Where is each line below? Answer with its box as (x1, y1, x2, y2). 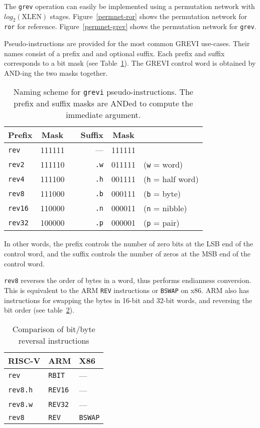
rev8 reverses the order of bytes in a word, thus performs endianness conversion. (4, 275, 251, 286)
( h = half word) (144, 173, 199, 185)
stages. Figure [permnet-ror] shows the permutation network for (50, 11, 247, 21)
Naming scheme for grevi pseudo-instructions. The (13, 86, 193, 98)
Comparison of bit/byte (12, 323, 95, 335)
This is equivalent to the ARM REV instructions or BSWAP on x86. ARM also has (4, 284, 249, 295)
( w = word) (144, 159, 183, 171)
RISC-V (8, 354, 41, 366)
